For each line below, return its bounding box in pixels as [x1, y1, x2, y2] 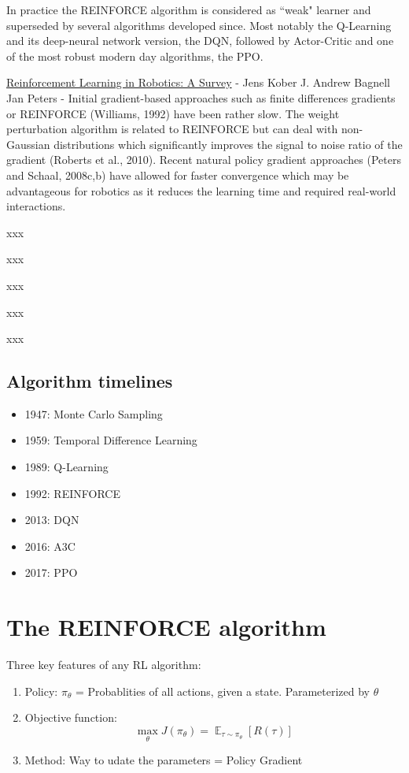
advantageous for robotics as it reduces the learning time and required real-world [6, 182, 396, 199]
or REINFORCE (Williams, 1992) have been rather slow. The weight [6, 105, 340, 121]
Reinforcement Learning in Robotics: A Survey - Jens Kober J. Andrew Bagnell [6, 74, 391, 91]
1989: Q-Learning [24, 459, 109, 475]
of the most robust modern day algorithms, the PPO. [6, 47, 263, 64]
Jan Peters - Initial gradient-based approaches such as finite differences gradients [6, 89, 396, 106]
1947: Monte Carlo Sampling [24, 405, 163, 422]
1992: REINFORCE [24, 485, 120, 501]
